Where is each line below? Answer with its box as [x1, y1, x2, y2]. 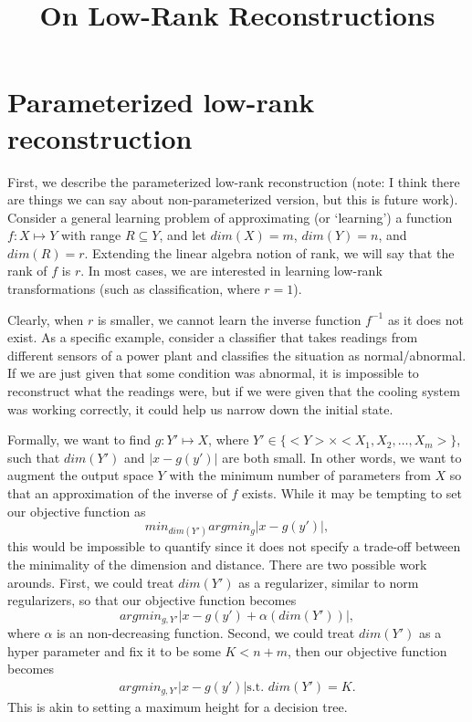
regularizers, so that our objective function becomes [7, 591, 297, 610]
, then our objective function [287, 641, 447, 660]
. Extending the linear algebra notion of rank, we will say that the [84, 243, 455, 262]
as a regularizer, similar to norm [238, 572, 419, 591]
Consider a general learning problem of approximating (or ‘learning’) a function [7, 207, 453, 226]
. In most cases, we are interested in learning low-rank [80, 261, 383, 280]
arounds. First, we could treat [7, 572, 174, 591]
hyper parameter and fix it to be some [7, 641, 221, 660]
